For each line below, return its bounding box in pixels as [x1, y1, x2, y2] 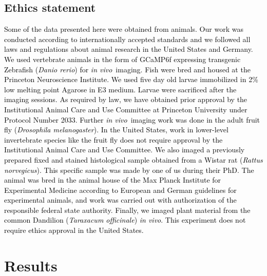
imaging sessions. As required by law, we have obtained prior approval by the [4, 94, 247, 105]
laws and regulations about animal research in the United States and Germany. [4, 44, 253, 54]
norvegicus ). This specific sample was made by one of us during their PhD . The [4, 164, 254, 175]
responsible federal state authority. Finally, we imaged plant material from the [4, 204, 251, 215]
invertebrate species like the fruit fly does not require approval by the [4, 134, 223, 145]
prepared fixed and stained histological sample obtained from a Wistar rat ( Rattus [4, 154, 263, 165]
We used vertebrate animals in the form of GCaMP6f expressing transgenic [4, 53, 241, 64]
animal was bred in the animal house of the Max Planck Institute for [4, 174, 221, 185]
